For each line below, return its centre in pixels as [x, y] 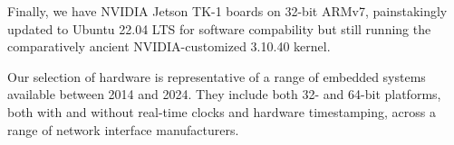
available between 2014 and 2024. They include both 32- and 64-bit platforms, [224, 94]
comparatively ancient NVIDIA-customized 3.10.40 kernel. [169, 46]
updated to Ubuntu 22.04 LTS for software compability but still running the [219, 28]
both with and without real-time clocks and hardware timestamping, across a [222, 111]
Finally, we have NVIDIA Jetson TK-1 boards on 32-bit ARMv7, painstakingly [227, 11]
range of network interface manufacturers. [123, 129]
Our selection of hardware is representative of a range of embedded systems [217, 76]
